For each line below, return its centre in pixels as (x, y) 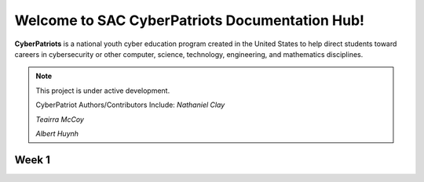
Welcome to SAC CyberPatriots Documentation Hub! (190, 20)
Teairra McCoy (60, 119)
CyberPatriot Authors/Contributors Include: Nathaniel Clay (130, 105)
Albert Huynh (57, 134)
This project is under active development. (103, 91)
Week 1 (32, 160)
